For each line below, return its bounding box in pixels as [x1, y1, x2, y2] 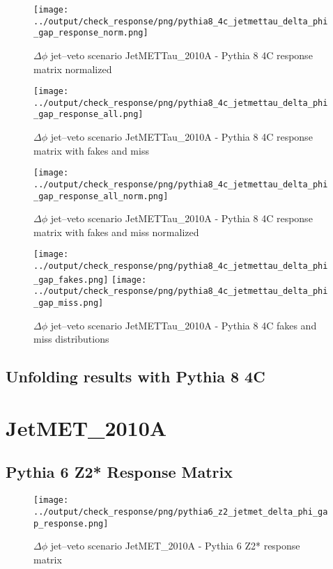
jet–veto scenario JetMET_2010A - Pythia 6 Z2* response [50, 538, 300, 553]
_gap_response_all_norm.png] [33, 191, 169, 201]
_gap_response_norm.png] [33, 28, 148, 38]
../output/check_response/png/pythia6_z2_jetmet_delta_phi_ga [33, 506, 328, 517]
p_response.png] [33, 518, 109, 529]
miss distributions [33, 332, 109, 346]
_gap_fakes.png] [33, 274, 109, 285]
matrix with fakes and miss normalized [33, 224, 199, 239]
